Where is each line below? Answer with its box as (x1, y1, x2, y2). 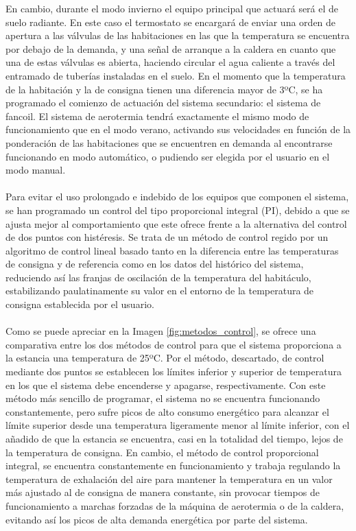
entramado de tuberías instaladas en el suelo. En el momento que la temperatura (5, 68, 346, 82)
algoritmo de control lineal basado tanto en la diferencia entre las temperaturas (5, 243, 339, 257)
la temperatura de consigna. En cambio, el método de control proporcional (5, 445, 319, 459)
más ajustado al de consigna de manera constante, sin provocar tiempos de (5, 485, 320, 499)
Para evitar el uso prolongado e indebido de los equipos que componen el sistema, (5, 189, 349, 204)
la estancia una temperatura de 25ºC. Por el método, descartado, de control (5, 351, 324, 365)
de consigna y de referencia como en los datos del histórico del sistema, (5, 257, 304, 271)
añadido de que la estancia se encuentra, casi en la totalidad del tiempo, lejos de (5, 432, 343, 445)
